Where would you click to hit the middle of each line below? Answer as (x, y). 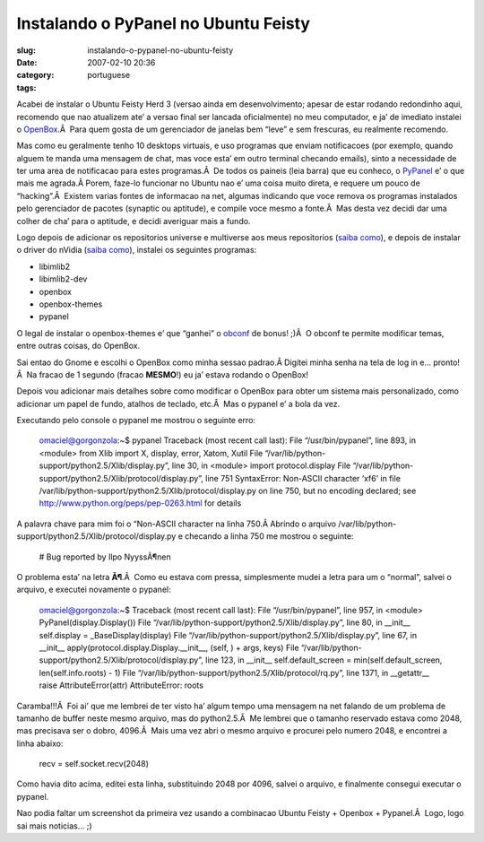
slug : (26, 50)
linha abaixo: (40, 743)
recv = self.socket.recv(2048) (94, 764)
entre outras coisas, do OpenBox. (78, 346)
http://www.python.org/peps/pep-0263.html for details (140, 503)
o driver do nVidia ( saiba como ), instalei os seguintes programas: (137, 250)
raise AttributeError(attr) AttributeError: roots (121, 685)
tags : (26, 87)
